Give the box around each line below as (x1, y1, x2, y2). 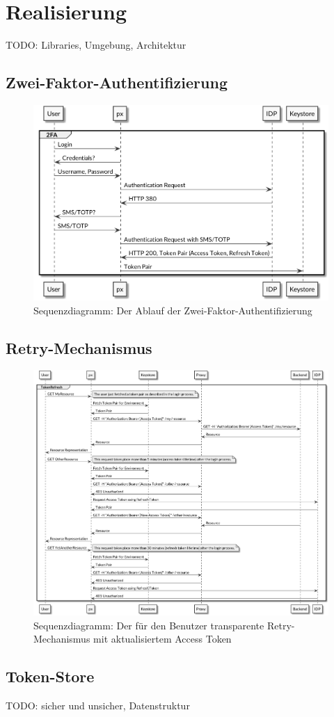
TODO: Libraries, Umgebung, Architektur (6, 38, 186, 52)
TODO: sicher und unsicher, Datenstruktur (6, 698, 190, 713)
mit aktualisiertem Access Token (93, 631, 232, 646)
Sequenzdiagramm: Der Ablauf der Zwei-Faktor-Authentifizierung (33, 303, 312, 317)
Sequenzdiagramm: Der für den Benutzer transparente (33, 618, 264, 632)
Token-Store (6, 666, 95, 687)
